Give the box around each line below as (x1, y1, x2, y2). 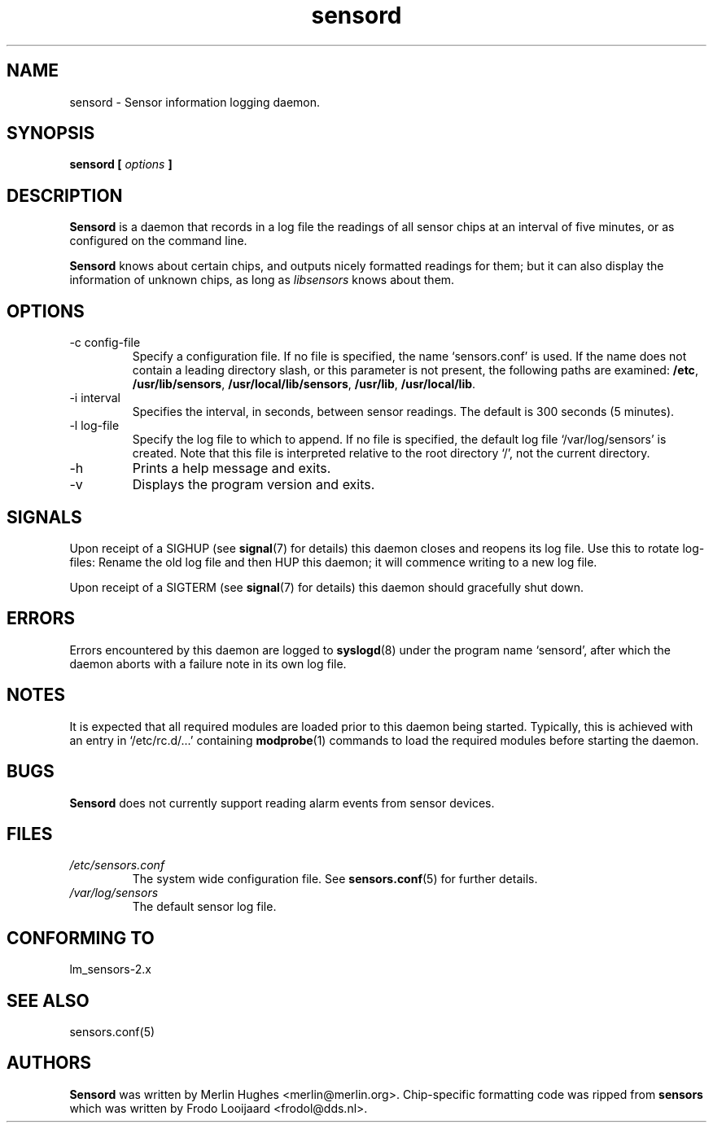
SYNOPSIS (7, 123, 95, 144)
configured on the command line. (69, 234, 247, 248)
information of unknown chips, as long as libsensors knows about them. (69, 273, 455, 287)
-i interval (69, 391, 120, 405)
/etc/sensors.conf (69, 858, 165, 873)
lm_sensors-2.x (69, 962, 151, 977)
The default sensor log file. (132, 899, 277, 914)
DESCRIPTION (7, 185, 123, 206)
